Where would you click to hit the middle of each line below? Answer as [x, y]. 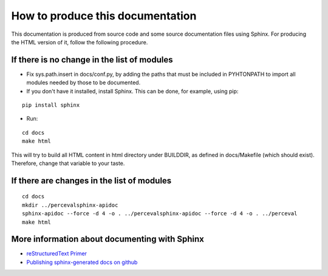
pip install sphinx [51, 105]
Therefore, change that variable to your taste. [68, 163]
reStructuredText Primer [57, 254]
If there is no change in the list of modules [92, 60]
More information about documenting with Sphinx [108, 239]
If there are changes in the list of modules [91, 180]
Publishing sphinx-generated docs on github [82, 262]
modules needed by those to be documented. [84, 82]
